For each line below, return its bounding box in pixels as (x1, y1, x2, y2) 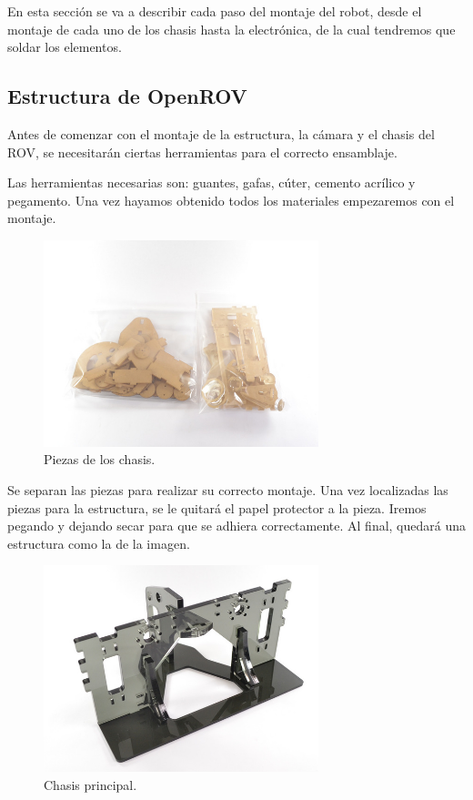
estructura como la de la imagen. (7, 533, 190, 552)
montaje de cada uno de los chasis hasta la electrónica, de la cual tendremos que (7, 19, 456, 38)
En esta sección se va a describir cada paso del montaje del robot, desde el (7, 2, 422, 20)
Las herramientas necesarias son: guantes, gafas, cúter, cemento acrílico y (7, 173, 416, 192)
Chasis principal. (44, 775, 137, 794)
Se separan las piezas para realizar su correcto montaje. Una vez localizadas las (7, 480, 448, 499)
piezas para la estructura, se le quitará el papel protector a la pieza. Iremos (7, 498, 427, 517)
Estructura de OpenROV (7, 82, 247, 110)
